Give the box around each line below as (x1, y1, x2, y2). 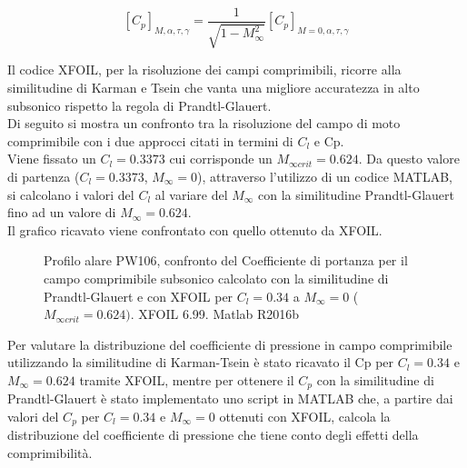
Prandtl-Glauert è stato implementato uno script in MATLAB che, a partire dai (7, 389, 453, 408)
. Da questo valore (358, 149, 460, 168)
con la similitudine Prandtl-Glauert (258, 184, 455, 204)
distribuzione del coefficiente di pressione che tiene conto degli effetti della (7, 425, 419, 444)
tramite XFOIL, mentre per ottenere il (79, 370, 294, 389)
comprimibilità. (7, 443, 93, 463)
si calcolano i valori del (7, 184, 134, 204)
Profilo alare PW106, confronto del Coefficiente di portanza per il (44, 251, 408, 270)
